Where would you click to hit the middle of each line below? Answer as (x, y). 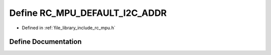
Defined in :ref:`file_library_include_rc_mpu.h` (69, 28)
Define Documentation (45, 42)
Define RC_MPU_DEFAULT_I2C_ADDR (88, 13)
